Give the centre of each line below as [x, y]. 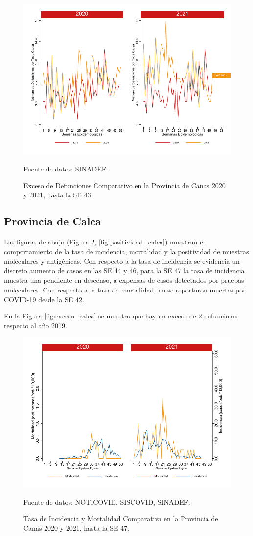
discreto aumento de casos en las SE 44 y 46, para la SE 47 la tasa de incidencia [124, 270]
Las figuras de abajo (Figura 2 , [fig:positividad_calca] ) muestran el [104, 241]
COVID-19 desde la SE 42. [44, 299]
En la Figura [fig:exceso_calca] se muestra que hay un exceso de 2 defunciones [121, 316]
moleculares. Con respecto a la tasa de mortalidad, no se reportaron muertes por [125, 289]
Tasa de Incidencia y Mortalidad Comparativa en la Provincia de [121, 518]
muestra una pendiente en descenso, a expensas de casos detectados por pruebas [124, 280]
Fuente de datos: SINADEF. [66, 168]
